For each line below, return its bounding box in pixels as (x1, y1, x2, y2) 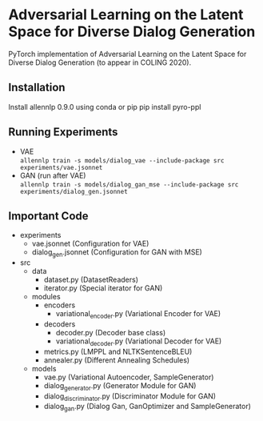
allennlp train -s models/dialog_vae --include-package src (19, 156, 225, 165)
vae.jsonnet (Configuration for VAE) (31, 239, 149, 249)
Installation (8, 81, 66, 94)
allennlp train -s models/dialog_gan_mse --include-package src (19, 180, 239, 189)
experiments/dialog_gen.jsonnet (19, 187, 128, 195)
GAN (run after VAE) (19, 170, 86, 180)
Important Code (8, 209, 90, 223)
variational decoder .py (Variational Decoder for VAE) (55, 336, 222, 347)
